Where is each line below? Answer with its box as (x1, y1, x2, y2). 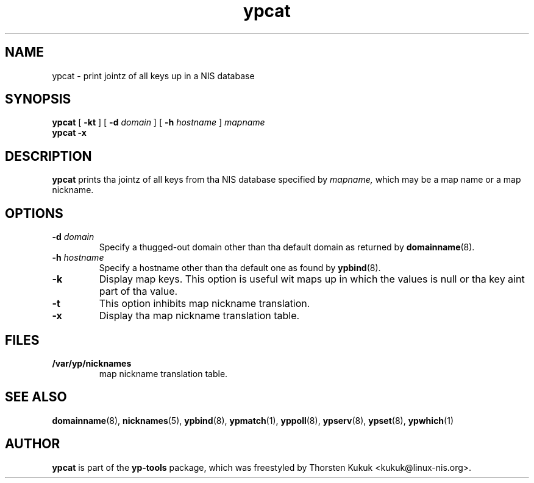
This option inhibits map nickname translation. (99, 297, 310, 310)
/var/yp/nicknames (52, 358, 132, 368)
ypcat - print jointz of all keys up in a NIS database (52, 70, 255, 81)
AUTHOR (5, 436, 60, 452)
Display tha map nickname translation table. (99, 309, 300, 322)
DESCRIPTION (5, 148, 92, 164)
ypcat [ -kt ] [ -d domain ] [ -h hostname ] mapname (52, 117, 265, 128)
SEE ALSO (5, 389, 67, 405)
